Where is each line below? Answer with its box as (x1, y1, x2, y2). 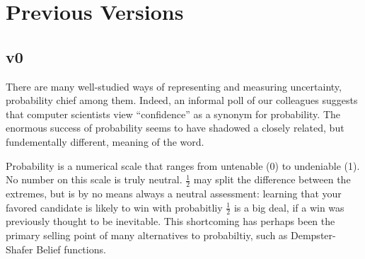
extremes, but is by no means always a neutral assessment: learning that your (6, 185, 342, 200)
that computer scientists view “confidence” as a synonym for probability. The (6, 106, 340, 121)
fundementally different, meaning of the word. (6, 134, 204, 149)
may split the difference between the (193, 172, 351, 187)
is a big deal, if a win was (233, 200, 344, 214)
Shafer (6, 241, 33, 256)
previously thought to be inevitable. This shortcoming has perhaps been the (6, 214, 335, 229)
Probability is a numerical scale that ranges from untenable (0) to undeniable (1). (6, 158, 360, 173)
